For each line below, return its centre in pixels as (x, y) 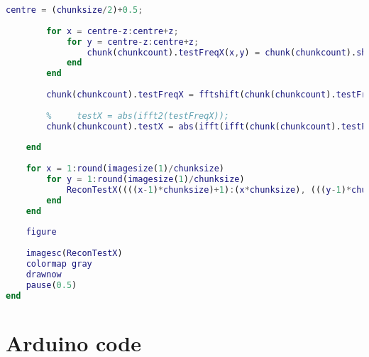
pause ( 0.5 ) (51, 285)
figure (41, 232)
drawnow (44, 274)
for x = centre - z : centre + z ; (112, 31)
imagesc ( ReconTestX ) (74, 254)
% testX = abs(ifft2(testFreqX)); (138, 116)
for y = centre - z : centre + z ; (133, 42)
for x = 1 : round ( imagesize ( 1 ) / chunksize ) (125, 169)
